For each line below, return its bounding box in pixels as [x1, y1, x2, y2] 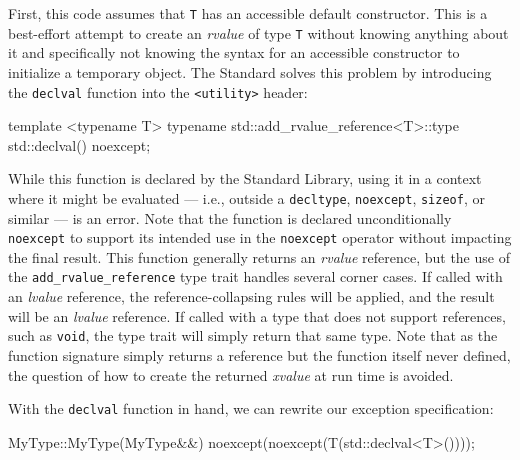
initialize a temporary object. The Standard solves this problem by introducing [8, 61, 492, 82]
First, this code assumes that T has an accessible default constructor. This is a [8, 3, 488, 23]
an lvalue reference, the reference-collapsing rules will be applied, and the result [8, 286, 495, 307]
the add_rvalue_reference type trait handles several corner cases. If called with [8, 266, 503, 287]
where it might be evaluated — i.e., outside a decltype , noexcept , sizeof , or [8, 187, 485, 208]
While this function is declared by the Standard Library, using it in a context [8, 168, 482, 189]
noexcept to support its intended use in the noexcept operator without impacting [8, 227, 512, 248]
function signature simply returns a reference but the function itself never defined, [8, 344, 511, 365]
